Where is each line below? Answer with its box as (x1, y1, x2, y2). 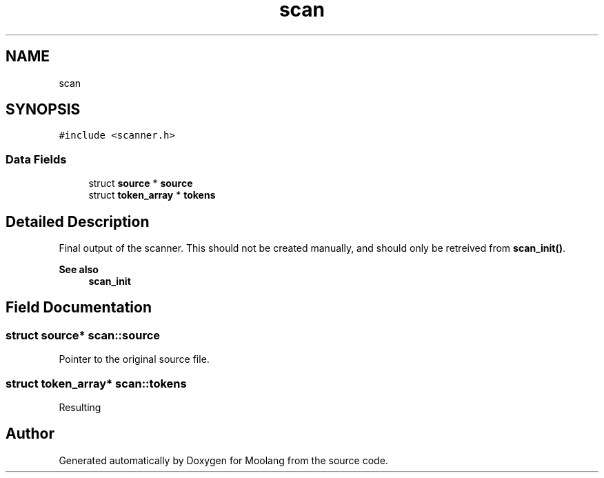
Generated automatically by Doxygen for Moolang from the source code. (59, 454, 388, 466)
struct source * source (88, 177, 193, 190)
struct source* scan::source (6, 328, 161, 342)
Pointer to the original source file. (59, 353, 210, 366)
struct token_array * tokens (88, 189, 216, 201)
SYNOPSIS (6, 101, 81, 119)
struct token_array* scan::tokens (6, 376, 187, 390)
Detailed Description (6, 212, 150, 230)
